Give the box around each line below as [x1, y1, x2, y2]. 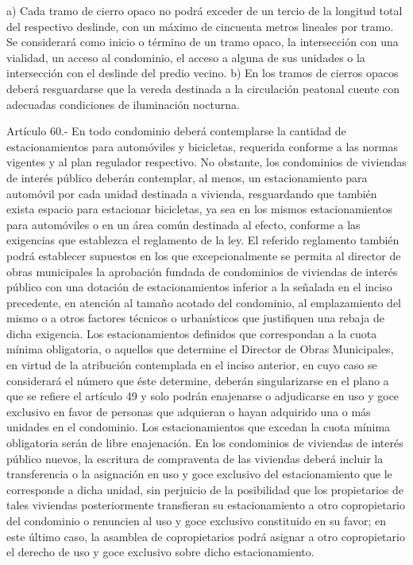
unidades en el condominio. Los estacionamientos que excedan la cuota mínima [6, 419, 391, 435]
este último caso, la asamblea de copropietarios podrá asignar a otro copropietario [6, 528, 405, 544]
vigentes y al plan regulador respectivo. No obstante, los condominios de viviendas [6, 154, 407, 170]
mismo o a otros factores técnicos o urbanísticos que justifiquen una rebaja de [6, 310, 384, 326]
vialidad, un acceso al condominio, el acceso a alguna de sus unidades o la [6, 49, 365, 65]
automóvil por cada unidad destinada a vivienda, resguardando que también [6, 185, 377, 201]
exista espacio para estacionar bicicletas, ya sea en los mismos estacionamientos [6, 201, 393, 217]
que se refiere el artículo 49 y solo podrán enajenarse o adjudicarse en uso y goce [6, 388, 399, 404]
